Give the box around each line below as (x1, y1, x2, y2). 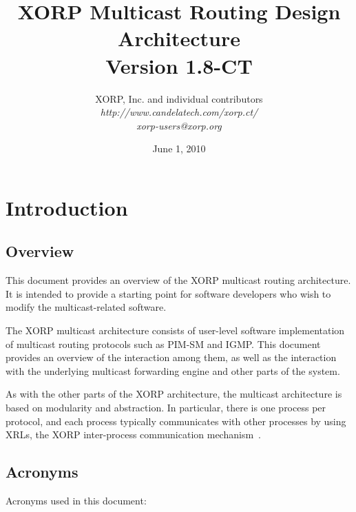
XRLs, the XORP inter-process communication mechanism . (6, 427, 261, 442)
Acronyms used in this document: (6, 493, 147, 507)
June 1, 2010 (152, 141, 206, 156)
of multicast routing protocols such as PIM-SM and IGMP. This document (6, 336, 321, 351)
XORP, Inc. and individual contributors (95, 91, 263, 105)
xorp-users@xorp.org (136, 118, 222, 132)
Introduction (6, 193, 128, 221)
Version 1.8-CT (105, 51, 253, 79)
